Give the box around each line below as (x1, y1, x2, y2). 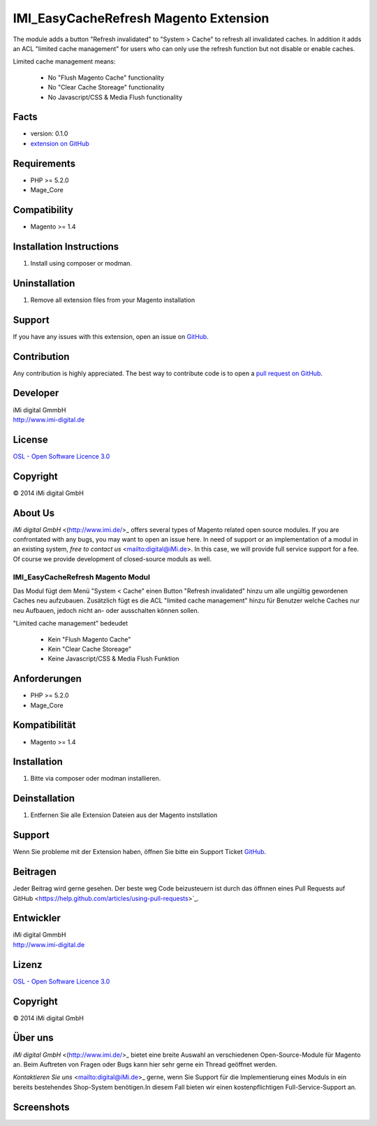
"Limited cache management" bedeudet (13, 619, 128, 628)
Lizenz (13, 958, 43, 971)
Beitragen (13, 866, 57, 878)
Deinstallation (13, 793, 75, 804)
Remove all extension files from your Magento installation (30, 296, 195, 304)
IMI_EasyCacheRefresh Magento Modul (13, 572, 150, 582)
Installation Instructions (13, 240, 119, 252)
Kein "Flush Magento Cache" (47, 635, 131, 643)
